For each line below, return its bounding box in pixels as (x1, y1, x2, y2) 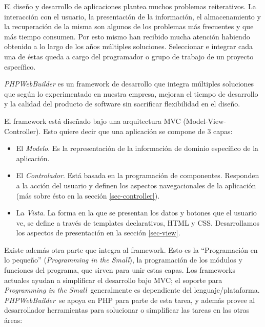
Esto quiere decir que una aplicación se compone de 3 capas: (43, 125, 233, 136)
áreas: (4, 315, 23, 325)
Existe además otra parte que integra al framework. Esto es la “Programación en (4, 244, 258, 255)
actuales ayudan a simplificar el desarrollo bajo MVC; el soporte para (4, 274, 222, 285)
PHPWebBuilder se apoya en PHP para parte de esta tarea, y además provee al (4, 294, 255, 305)
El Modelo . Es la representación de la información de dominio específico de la (16, 143, 259, 154)
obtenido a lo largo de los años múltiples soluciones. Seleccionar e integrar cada (4, 41, 253, 52)
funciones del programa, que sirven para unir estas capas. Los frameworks (4, 265, 235, 275)
